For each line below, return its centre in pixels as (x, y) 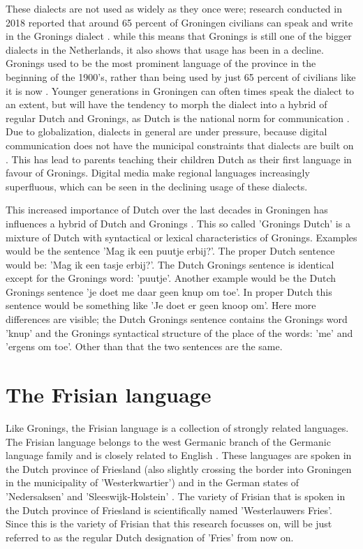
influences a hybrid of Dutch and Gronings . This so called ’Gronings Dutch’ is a (178, 223)
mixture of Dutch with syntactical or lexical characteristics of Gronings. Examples (181, 237)
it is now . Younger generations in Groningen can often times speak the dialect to (180, 90)
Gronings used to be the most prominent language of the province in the (161, 63)
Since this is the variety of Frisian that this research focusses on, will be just (169, 524)
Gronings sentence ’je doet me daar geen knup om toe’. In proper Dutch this (169, 291)
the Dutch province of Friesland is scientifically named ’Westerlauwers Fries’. (169, 510)
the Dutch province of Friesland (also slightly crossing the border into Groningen (179, 468)
